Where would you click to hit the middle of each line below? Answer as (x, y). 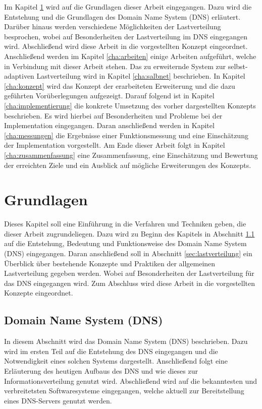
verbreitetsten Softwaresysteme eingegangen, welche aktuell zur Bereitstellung (124, 391)
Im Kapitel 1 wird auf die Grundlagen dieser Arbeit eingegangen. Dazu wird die (128, 7)
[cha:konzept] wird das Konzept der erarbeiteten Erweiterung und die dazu (120, 85)
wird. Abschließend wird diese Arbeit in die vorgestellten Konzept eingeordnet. (126, 46)
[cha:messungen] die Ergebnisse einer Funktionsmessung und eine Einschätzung (126, 135)
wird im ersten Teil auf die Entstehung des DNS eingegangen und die (111, 351)
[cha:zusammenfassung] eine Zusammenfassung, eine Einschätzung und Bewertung (131, 155)
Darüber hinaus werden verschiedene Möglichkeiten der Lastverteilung (113, 26)
